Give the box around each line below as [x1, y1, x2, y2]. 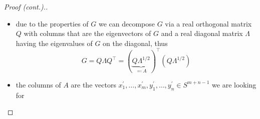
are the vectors [71, 79, 116, 89]
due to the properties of [16, 18, 89, 28]
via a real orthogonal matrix [165, 18, 252, 28]
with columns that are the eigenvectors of [24, 28, 151, 38]
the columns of [16, 79, 61, 89]
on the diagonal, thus [103, 37, 168, 48]
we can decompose [98, 18, 155, 28]
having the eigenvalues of [16, 37, 93, 48]
